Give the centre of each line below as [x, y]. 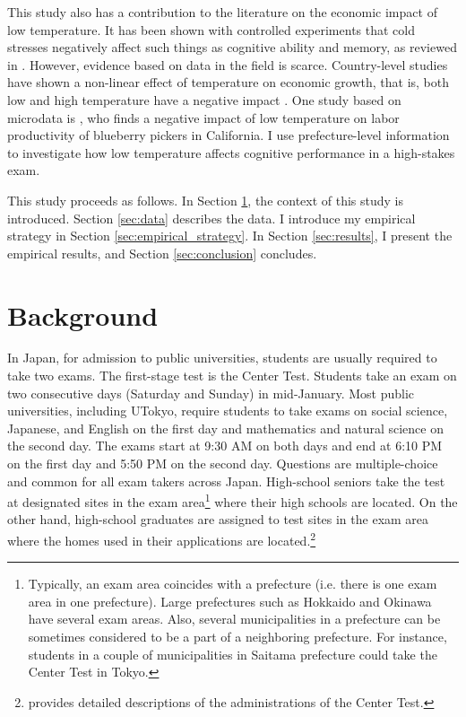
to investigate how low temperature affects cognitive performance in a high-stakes [231, 152]
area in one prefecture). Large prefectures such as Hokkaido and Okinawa [230, 601]
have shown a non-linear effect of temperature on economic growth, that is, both [229, 82]
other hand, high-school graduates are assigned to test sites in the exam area [218, 519]
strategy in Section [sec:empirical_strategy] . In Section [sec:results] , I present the [230, 236]
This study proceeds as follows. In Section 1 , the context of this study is [206, 200]
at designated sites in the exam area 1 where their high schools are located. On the [233, 500]
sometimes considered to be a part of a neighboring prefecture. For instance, [237, 637]
